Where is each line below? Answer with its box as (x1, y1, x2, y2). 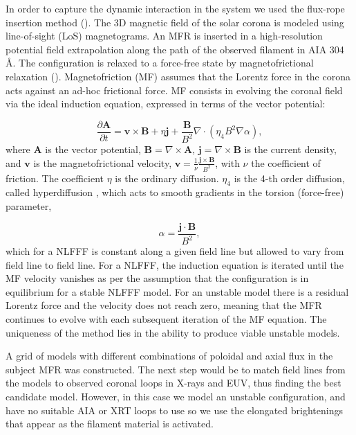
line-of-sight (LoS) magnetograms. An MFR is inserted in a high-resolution (6, 28, 323, 43)
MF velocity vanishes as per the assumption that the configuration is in (6, 271, 309, 285)
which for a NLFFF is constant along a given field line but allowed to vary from (6, 244, 344, 258)
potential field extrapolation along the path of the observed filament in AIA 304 (6, 42, 344, 56)
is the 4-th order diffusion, (234, 170, 345, 185)
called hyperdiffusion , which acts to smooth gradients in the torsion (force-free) (6, 185, 344, 199)
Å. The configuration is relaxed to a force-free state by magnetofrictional (6, 55, 314, 70)
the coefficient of (251, 155, 321, 170)
